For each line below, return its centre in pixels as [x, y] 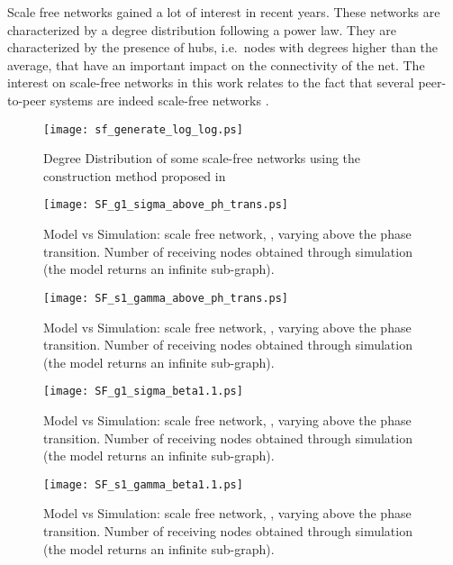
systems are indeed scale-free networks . [159, 100]
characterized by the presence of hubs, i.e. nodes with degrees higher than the [223, 47]
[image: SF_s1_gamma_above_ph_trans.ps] [166, 298]
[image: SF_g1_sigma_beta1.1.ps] [143, 392]
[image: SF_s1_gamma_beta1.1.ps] [143, 484]
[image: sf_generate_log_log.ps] [143, 129]
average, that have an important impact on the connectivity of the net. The [216, 64]
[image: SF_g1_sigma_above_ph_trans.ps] [166, 205]
